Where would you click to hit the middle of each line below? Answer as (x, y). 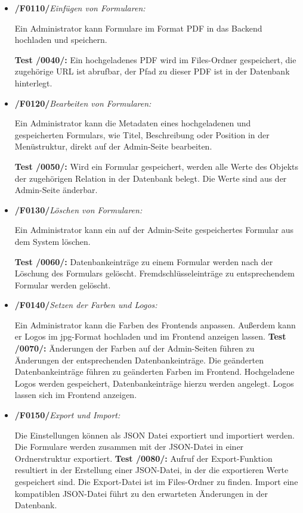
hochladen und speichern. (61, 40)
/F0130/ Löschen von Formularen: (78, 209)
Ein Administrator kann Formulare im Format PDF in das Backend (138, 28)
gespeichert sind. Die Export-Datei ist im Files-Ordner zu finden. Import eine (156, 481)
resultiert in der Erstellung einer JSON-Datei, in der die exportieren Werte (151, 470)
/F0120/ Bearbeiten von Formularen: (83, 103)
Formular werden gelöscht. (63, 285)
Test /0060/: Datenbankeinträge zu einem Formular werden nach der (144, 261)
